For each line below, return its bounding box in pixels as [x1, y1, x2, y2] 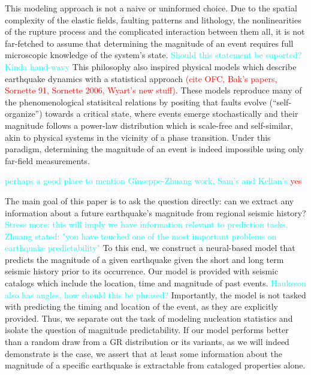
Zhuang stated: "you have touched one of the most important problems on [5, 229, 277, 242]
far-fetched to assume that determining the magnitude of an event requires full [5, 37, 294, 49]
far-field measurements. [5, 154, 90, 167]
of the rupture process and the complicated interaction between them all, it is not [5, 25, 305, 38]
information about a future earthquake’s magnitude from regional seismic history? [5, 206, 306, 219]
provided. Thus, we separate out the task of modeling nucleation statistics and [5, 312, 293, 324]
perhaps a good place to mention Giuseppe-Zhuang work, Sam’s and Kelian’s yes [5, 174, 302, 187]
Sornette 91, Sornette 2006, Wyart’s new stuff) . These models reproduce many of [5, 84, 302, 96]
